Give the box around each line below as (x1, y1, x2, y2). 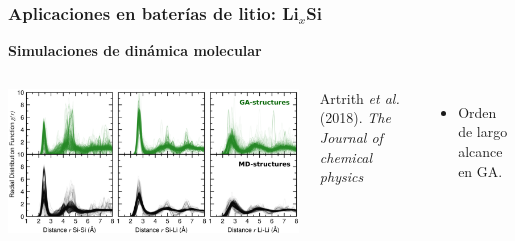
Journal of (319, 127, 383, 147)
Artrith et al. (319, 87, 400, 108)
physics (319, 166, 364, 187)
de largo (458, 121, 508, 142)
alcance (458, 141, 503, 161)
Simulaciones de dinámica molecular (8, 40, 262, 61)
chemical (319, 146, 373, 167)
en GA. (458, 160, 503, 181)
